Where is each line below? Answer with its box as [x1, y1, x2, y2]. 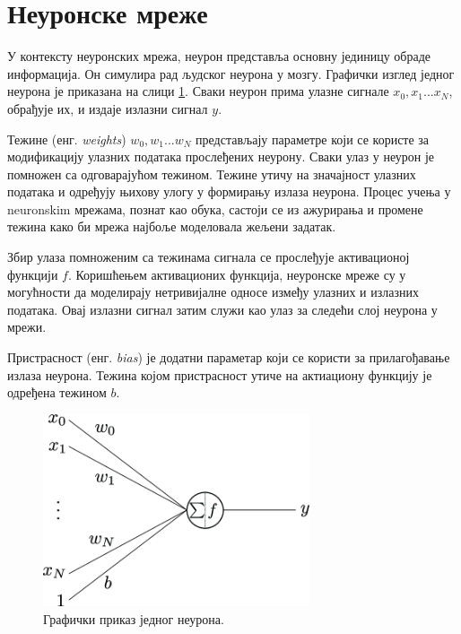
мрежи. [7, 317, 47, 336]
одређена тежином [7, 383, 107, 402]
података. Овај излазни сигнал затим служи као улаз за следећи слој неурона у [7, 300, 438, 318]
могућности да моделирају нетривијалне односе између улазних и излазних [7, 282, 419, 301]
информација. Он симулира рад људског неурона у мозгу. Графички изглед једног [7, 64, 455, 83]
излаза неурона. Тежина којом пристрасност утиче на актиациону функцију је [7, 365, 432, 384]
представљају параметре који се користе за [196, 129, 430, 148]
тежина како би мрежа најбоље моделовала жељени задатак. [7, 217, 336, 236]
